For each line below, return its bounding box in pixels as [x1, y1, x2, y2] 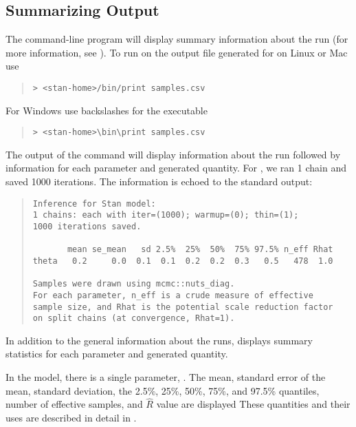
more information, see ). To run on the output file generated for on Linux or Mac [5, 45, 348, 59]
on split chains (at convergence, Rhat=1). [32, 313, 235, 324]
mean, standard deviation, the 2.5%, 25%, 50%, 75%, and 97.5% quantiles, [5, 383, 320, 397]
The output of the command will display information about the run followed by [5, 147, 341, 161]
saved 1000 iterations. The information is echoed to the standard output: [5, 174, 313, 189]
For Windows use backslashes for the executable [5, 103, 208, 117]
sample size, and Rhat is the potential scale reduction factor [32, 302, 333, 312]
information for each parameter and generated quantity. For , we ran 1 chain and [5, 160, 346, 175]
